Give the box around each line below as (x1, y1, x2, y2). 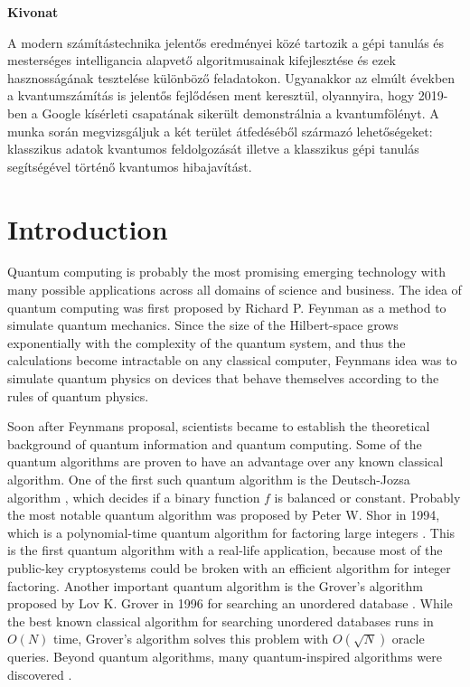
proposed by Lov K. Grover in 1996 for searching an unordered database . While (7, 594, 453, 613)
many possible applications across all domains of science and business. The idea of (7, 280, 462, 299)
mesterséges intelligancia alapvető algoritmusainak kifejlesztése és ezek (7, 51, 396, 70)
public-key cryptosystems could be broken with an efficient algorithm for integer (7, 558, 451, 577)
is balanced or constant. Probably (274, 487, 461, 506)
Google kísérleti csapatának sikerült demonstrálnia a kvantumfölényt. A (42, 103, 439, 122)
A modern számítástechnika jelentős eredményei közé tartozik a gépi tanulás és (7, 33, 445, 52)
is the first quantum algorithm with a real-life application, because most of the (7, 541, 443, 560)
